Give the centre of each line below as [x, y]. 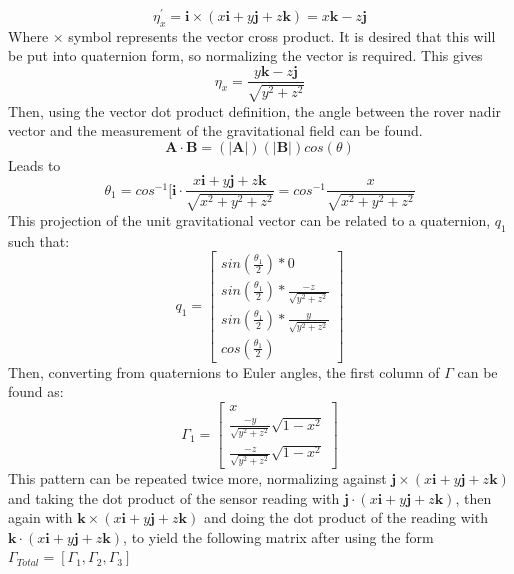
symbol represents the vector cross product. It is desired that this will [282, 35]
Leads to [34, 164]
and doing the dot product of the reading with [345, 517]
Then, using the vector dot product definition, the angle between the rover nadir [255, 110]
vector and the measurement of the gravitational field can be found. [215, 130]
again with [40, 517]
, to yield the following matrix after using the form [278, 536]
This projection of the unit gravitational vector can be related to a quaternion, [249, 219]
